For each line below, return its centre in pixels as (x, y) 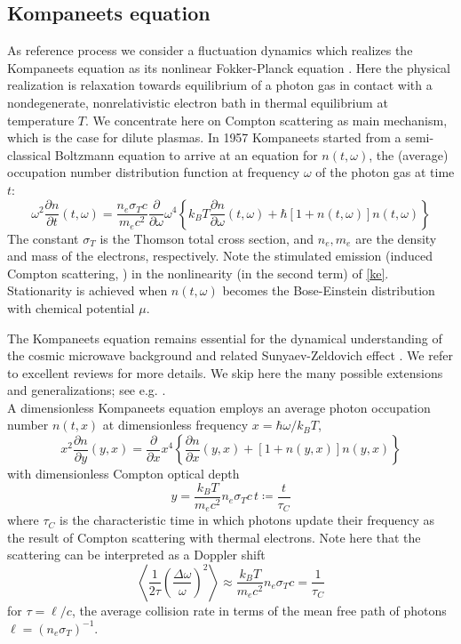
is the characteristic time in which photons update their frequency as (247, 520)
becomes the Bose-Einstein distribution (329, 290)
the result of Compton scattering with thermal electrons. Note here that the (214, 537)
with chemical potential (71, 307)
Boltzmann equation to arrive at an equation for (186, 154)
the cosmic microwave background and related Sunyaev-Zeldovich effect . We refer (230, 355)
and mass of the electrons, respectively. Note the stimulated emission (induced (220, 256)
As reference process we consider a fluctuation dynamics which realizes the (210, 50)
